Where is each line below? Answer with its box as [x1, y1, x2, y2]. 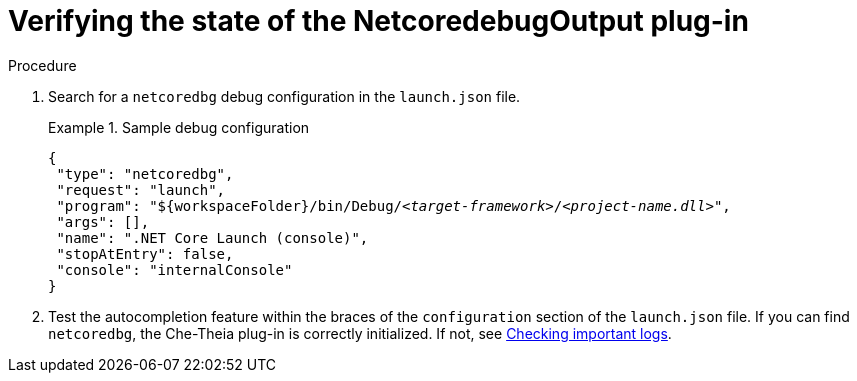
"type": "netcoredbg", [56, 165, 234, 182]
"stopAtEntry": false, [56, 245, 234, 262]
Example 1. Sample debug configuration [48, 118, 310, 136]
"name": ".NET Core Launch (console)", [56, 229, 369, 246]
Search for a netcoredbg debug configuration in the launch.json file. [48, 87, 521, 105]
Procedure [8, 56, 77, 74]
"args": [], [56, 213, 150, 230]
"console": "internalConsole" [56, 261, 293, 278]
